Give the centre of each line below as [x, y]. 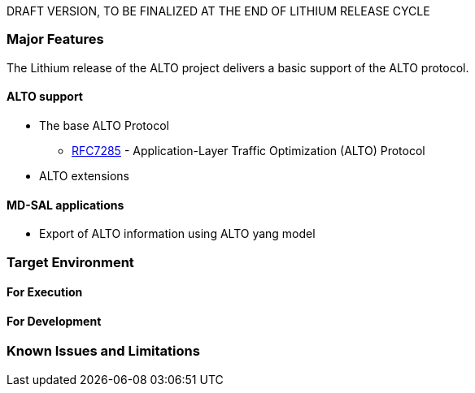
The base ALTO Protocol [104, 125]
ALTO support [45, 97]
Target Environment [70, 262]
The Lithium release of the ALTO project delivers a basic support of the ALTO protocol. [238, 67]
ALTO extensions [84, 175]
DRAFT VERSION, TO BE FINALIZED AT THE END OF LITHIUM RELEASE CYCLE [218, 11]
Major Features [55, 39]
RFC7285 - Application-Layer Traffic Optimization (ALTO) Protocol [248, 150]
